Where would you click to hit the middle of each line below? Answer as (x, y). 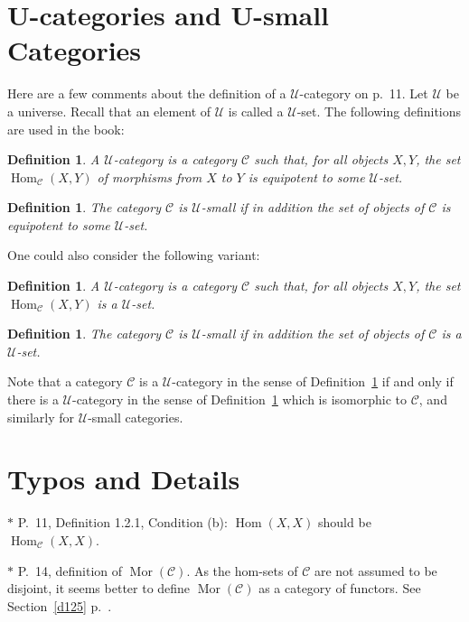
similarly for (41, 417)
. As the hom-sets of (242, 570)
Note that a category (65, 381)
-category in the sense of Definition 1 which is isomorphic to (239, 399)
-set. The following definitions (379, 111)
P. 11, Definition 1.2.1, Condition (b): (122, 522)
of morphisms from (150, 176)
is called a (256, 111)
